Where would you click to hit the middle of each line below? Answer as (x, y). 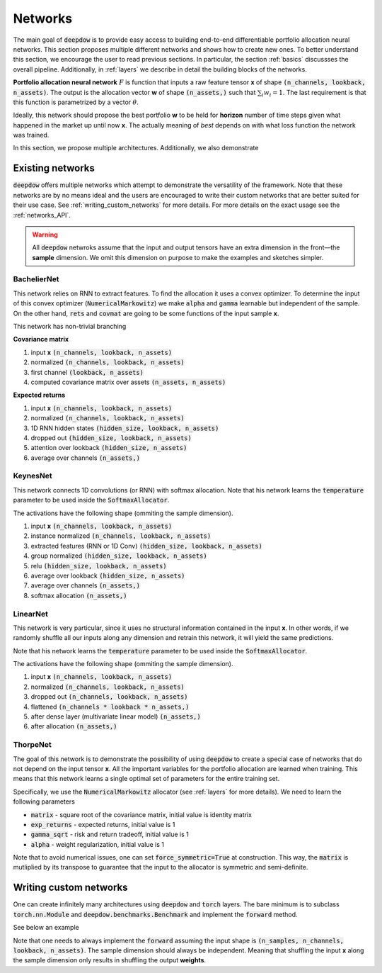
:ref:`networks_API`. (42, 215)
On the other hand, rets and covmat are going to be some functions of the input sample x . (146, 313)
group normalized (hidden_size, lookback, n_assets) (119, 556)
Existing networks (54, 168)
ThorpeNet (33, 745)
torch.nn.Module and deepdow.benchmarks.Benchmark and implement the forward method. (155, 914)
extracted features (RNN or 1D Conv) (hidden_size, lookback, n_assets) (147, 546)
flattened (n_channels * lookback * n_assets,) (110, 707)
